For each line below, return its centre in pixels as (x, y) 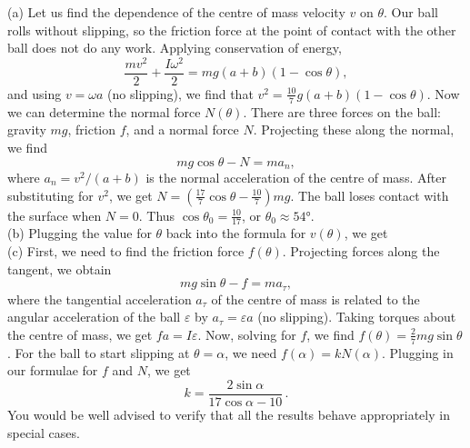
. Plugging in (417, 352)
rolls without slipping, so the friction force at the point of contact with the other (232, 30)
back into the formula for (236, 233)
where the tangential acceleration (100, 299)
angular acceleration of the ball (94, 317)
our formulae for (53, 370)
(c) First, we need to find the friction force (126, 251)
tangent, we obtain (60, 269)
